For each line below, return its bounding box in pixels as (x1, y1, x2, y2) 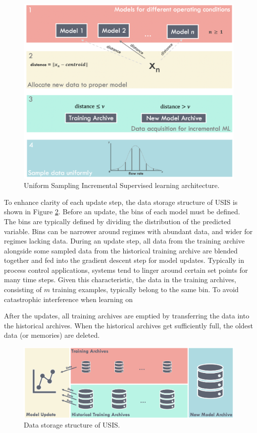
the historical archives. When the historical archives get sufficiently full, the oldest (4, 320, 254, 330)
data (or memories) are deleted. (4, 330, 100, 340)
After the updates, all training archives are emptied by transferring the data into (4, 310, 250, 321)
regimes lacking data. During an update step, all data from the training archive (4, 236, 245, 246)
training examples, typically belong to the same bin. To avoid (52, 284, 239, 295)
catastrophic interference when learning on (4, 294, 133, 304)
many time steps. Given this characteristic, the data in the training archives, (4, 274, 236, 285)
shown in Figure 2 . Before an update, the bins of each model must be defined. (4, 206, 240, 217)
